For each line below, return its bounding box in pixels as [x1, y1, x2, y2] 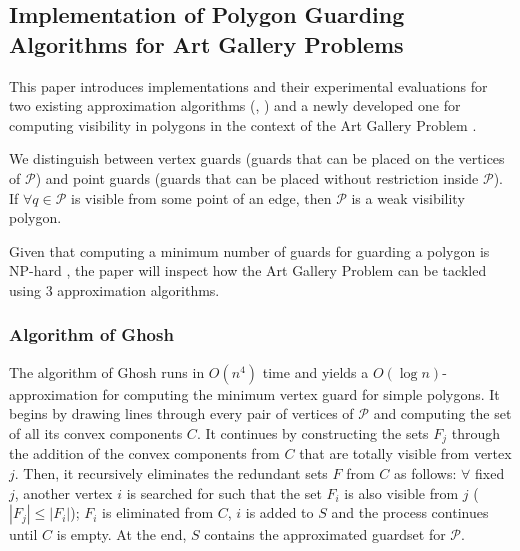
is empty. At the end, [56, 524, 187, 545]
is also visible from [344, 482, 459, 503]
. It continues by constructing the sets [196, 422, 429, 443]
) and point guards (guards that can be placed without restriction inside [35, 167, 479, 188]
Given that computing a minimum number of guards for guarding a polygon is [9, 240, 490, 261]
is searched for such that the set [126, 482, 322, 503]
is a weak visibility [351, 187, 465, 208]
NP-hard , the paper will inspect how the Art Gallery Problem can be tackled [9, 260, 487, 281]
